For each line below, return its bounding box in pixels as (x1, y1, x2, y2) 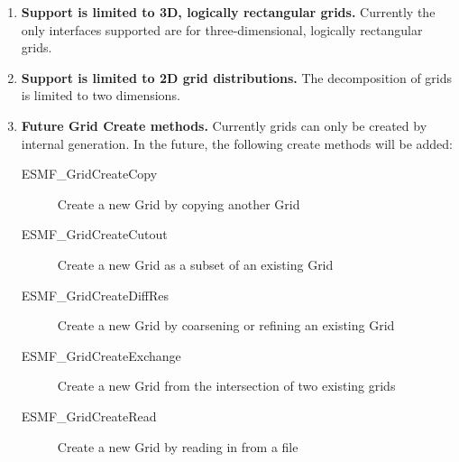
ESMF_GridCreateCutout (21, 225, 168, 244)
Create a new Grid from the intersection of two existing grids (57, 376, 396, 395)
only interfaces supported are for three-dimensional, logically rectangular (21, 20, 423, 39)
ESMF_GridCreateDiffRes (21, 285, 170, 304)
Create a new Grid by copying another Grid (57, 194, 300, 213)
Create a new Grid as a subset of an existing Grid (57, 254, 334, 273)
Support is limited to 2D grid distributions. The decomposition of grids (21, 68, 453, 87)
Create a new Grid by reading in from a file (57, 437, 298, 456)
